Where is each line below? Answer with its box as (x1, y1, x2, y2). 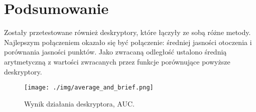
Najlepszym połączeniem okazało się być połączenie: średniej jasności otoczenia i (4, 36, 252, 47)
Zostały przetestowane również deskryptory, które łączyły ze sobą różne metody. (4, 27, 251, 37)
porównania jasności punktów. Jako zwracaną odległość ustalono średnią (4, 46, 227, 57)
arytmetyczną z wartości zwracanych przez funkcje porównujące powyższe (4, 56, 230, 66)
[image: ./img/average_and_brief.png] (24, 84, 154, 91)
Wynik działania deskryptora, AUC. (24, 98, 135, 108)
